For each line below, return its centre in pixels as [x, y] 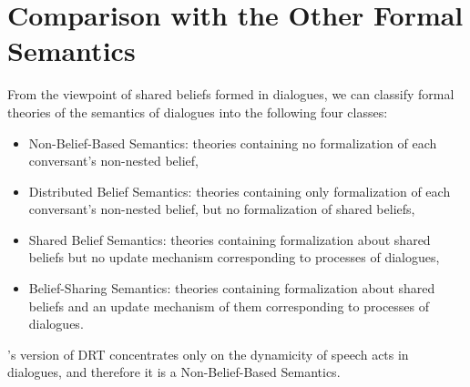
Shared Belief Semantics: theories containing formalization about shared [230, 239]
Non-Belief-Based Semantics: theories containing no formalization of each [233, 143]
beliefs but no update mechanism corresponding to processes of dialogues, [234, 257]
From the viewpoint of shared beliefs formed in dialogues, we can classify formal [231, 94]
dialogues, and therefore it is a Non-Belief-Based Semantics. [174, 372]
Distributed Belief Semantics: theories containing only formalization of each [240, 191]
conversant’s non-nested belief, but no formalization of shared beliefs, [222, 209]
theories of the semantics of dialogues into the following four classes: [198, 112]
